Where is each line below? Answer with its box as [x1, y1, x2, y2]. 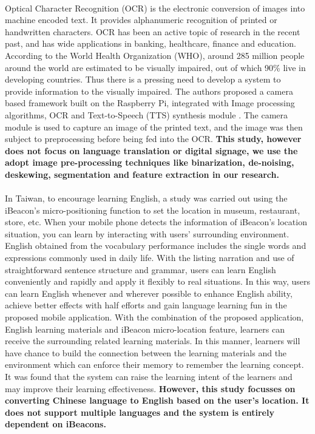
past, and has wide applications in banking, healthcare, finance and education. [5, 37, 296, 50]
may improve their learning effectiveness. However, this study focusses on [5, 382, 296, 395]
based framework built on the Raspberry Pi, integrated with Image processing [5, 97, 295, 109]
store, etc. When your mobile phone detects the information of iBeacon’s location [5, 215, 307, 228]
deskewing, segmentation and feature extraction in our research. [5, 168, 279, 180]
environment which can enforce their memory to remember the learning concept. [5, 358, 304, 371]
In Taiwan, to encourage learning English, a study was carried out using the [5, 192, 288, 205]
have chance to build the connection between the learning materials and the [5, 346, 287, 359]
